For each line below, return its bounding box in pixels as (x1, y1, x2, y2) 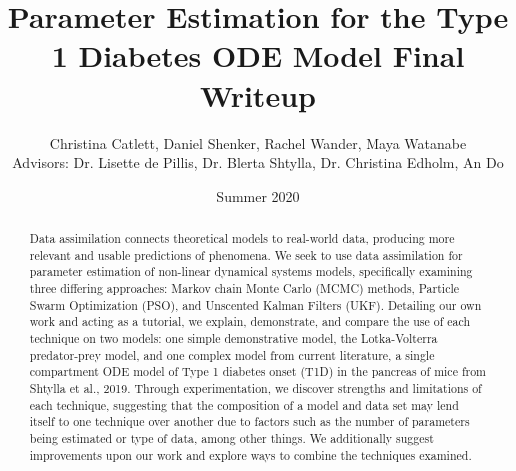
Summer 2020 (216, 185, 300, 206)
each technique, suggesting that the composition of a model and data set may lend (29, 396, 459, 413)
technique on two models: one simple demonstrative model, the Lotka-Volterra (29, 330, 438, 347)
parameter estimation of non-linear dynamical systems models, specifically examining (29, 263, 473, 280)
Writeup (200, 74, 316, 115)
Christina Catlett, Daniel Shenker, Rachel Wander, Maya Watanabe (49, 132, 467, 153)
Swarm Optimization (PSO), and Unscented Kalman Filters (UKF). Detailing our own (29, 296, 482, 313)
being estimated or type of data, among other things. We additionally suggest (29, 429, 434, 446)
